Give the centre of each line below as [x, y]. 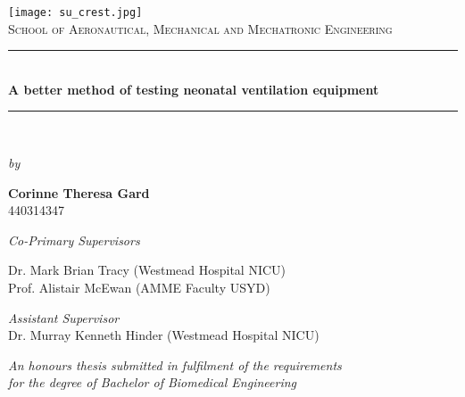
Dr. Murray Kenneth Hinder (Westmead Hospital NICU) [164, 335]
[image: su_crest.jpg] [75, 12]
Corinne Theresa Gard [79, 192]
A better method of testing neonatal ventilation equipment [194, 89]
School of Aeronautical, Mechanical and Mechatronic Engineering [200, 28]
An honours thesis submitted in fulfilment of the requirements [175, 364]
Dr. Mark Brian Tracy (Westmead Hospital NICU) [147, 270]
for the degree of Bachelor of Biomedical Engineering [153, 382]
